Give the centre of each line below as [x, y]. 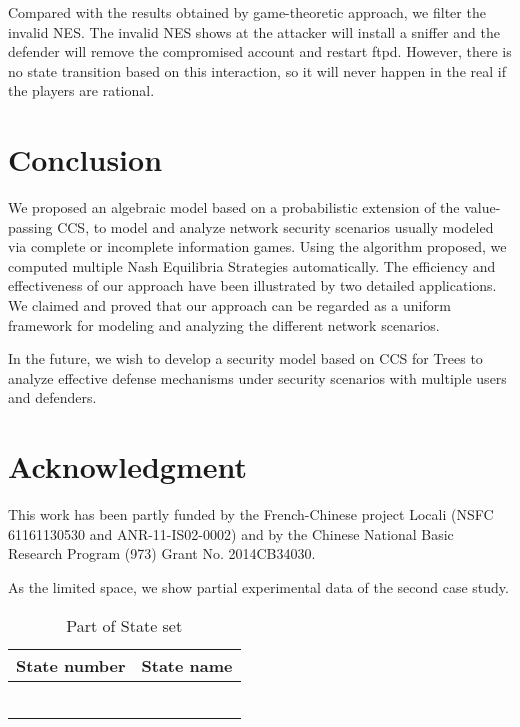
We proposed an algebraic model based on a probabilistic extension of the [234, 207]
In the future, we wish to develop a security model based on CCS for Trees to [245, 358]
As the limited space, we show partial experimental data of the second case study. [258, 586]
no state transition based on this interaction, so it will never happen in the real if [257, 70]
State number [71, 665]
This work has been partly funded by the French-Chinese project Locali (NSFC [251, 514]
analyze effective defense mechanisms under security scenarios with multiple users [257, 377]
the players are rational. [81, 90]
